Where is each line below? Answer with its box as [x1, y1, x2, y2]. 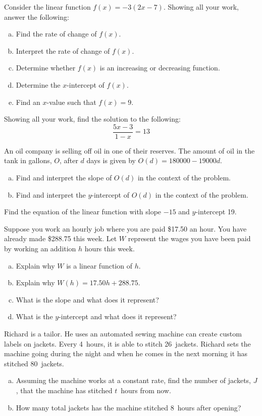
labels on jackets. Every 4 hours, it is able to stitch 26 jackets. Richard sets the [4, 338, 251, 349]
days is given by [86, 155, 136, 166]
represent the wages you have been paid [128, 233, 251, 244]
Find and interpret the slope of [16, 172, 112, 182]
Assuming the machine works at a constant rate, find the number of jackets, [16, 375, 251, 386]
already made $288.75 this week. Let [4, 233, 117, 244]
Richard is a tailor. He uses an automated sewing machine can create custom [4, 328, 242, 338]
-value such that [46, 96, 96, 107]
